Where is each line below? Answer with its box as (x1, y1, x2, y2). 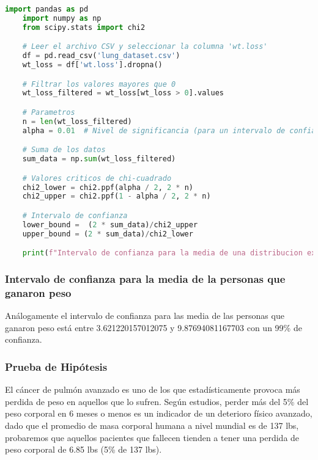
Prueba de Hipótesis (5, 359, 108, 374)
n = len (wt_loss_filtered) (22, 117, 132, 126)
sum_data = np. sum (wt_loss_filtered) (22, 155, 176, 164)
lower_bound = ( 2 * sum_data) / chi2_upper (22, 220, 198, 229)
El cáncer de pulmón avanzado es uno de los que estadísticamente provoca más (5, 383, 300, 396)
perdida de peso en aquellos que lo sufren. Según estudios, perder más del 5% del (5, 395, 309, 407)
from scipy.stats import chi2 (22, 23, 146, 32)
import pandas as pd (5, 5, 89, 13)
